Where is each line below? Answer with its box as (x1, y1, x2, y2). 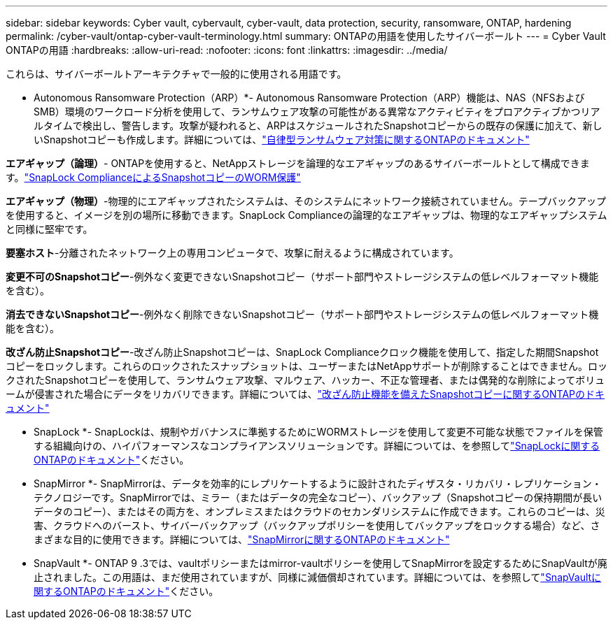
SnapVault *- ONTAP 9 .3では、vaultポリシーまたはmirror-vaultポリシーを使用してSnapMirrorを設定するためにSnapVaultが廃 (34, 557, 607, 569)
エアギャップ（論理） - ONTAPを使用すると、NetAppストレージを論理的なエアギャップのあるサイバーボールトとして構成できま (6, 157, 590, 169)
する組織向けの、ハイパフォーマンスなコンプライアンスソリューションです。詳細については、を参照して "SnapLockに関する (34, 440, 600, 452)
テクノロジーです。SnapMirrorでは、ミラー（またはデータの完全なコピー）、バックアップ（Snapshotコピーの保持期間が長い (34, 491, 603, 503)
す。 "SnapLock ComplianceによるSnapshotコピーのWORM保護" (6, 171, 301, 183)
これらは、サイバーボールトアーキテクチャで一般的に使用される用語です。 (6, 68, 347, 80)
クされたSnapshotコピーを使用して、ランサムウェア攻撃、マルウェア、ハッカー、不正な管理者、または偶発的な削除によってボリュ (6, 374, 605, 386)
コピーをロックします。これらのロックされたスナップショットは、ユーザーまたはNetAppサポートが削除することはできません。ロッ (6, 360, 607, 372)
